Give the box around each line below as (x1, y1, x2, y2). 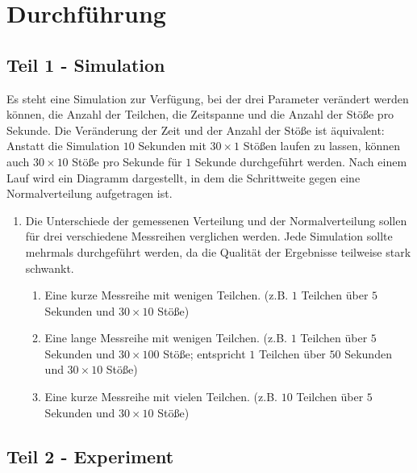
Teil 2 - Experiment (6, 443, 174, 468)
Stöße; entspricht (163, 345, 246, 362)
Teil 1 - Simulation (6, 52, 165, 77)
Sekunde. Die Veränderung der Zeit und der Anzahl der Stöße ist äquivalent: (6, 121, 385, 138)
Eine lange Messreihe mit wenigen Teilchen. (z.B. (44, 329, 287, 346)
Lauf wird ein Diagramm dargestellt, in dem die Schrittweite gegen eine (6, 169, 361, 186)
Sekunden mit (138, 137, 206, 154)
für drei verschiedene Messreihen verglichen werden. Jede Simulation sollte (25, 228, 393, 245)
